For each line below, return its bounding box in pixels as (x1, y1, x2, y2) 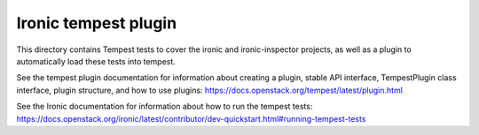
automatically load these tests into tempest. (16, 56, 177, 66)
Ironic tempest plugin (16, 13, 177, 33)
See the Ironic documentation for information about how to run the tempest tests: (16, 101, 313, 112)
